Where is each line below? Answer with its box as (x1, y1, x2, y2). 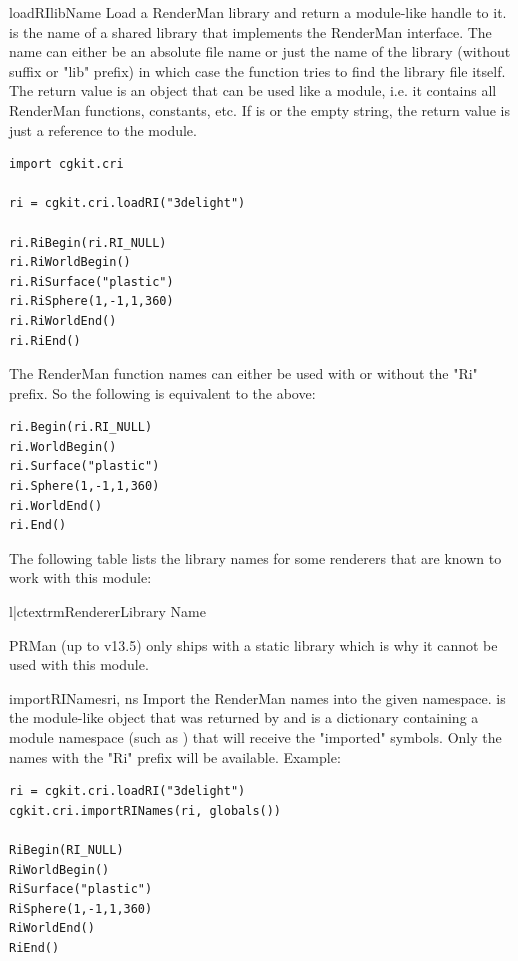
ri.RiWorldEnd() (9, 313, 117, 328)
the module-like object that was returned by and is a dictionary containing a (9, 707, 479, 728)
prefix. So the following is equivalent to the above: (9, 382, 316, 403)
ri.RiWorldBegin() (9, 255, 131, 270)
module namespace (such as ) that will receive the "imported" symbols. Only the (9, 727, 502, 747)
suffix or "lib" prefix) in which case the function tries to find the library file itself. (9, 60, 506, 81)
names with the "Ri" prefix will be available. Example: (9, 746, 341, 767)
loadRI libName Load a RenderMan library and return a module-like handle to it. (9, 2, 507, 22)
